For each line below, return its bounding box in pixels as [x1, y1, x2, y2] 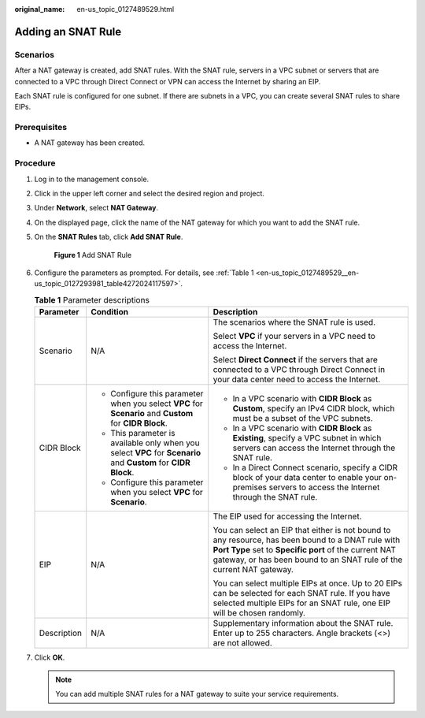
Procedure [14, 158, 56, 169]
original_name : [14, 5, 65, 13]
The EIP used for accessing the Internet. [213, 511, 362, 522]
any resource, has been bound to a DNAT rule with [213, 534, 401, 545]
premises [232, 482, 268, 493]
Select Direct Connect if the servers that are [213, 355, 378, 366]
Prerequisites [14, 122, 67, 133]
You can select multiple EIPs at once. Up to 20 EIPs [213, 578, 403, 589]
